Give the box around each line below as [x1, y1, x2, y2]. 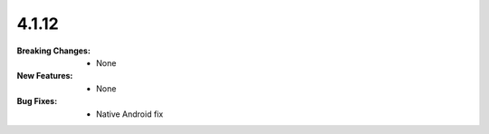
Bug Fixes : [16, 96, 58, 107]
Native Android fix [96, 109, 164, 120]
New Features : [16, 71, 73, 81]
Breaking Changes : [16, 45, 91, 56]
